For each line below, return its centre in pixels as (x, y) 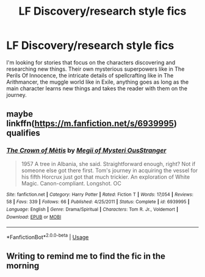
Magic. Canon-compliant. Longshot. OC (71, 183)
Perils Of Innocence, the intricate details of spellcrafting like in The (90, 75)
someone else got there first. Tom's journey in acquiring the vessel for (110, 170)
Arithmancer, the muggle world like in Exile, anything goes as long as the (98, 82)
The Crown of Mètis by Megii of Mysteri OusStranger (86, 151)
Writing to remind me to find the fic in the (86, 257)
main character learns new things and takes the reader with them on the (97, 88)
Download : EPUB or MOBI (34, 217)
